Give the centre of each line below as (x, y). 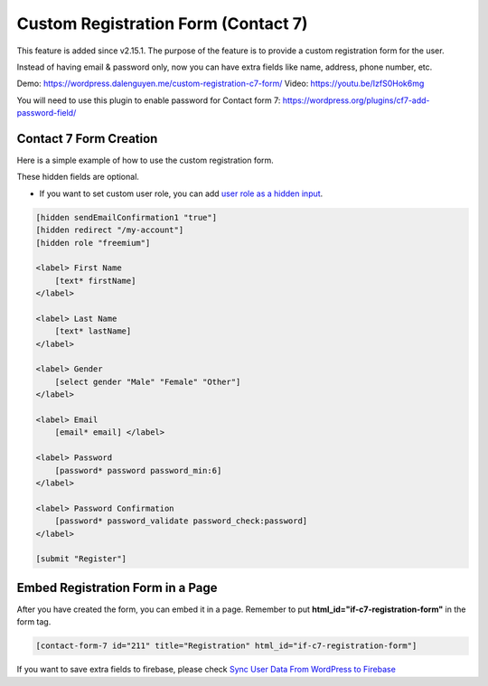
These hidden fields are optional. (78, 177)
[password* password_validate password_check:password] (181, 521)
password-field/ (47, 113)
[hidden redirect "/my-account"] (110, 230)
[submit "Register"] (81, 559)
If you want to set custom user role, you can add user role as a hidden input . (181, 193)
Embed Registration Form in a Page (117, 587)
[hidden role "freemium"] (93, 243)
